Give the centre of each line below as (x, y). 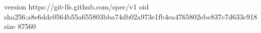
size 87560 (20, 26)
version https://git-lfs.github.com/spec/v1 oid (77, 6)
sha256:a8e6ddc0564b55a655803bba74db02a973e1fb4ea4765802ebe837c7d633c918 (131, 16)
